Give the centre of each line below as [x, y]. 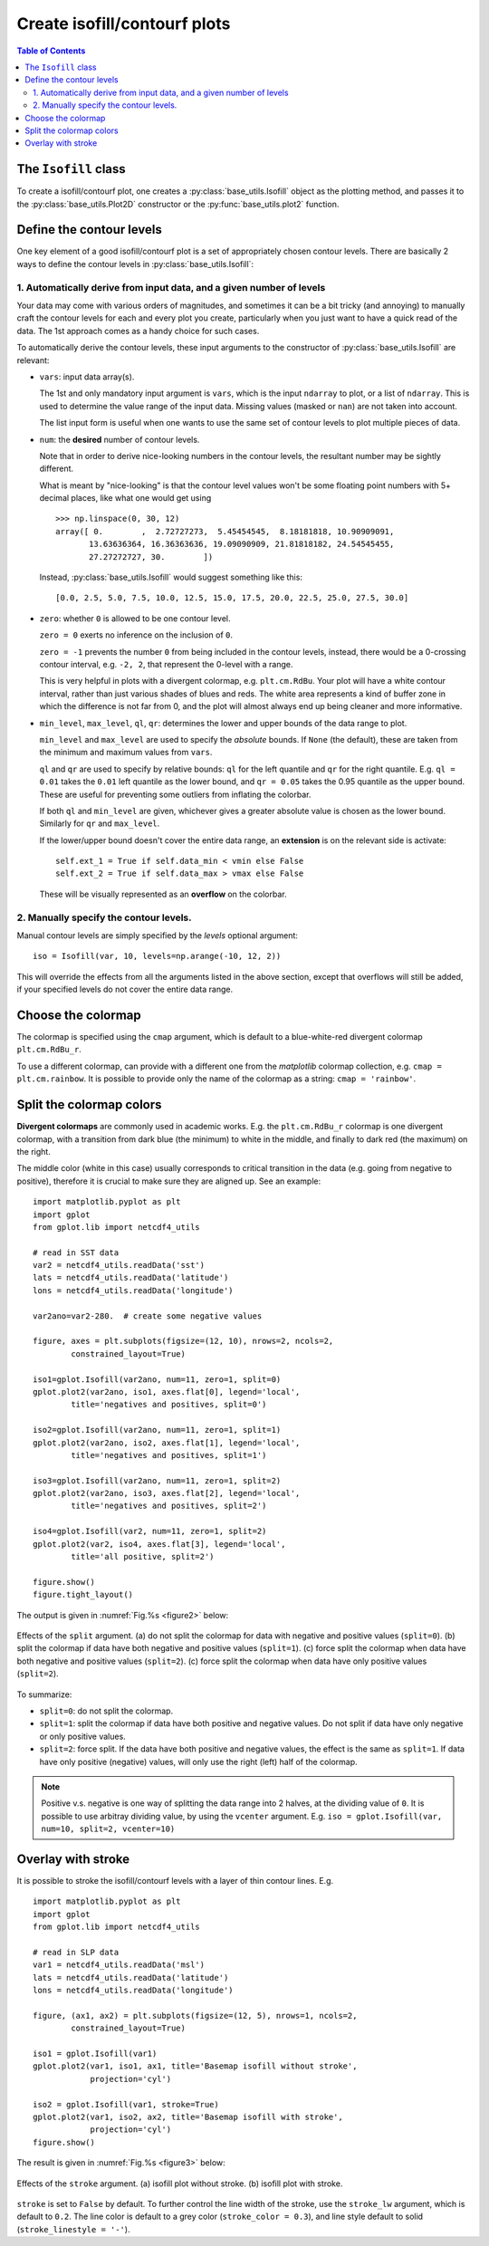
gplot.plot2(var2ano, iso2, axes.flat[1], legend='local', [167, 1443]
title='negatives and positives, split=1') [169, 1455]
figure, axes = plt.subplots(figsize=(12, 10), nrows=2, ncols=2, [183, 1341]
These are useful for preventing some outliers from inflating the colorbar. [175, 794]
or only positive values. [82, 1736]
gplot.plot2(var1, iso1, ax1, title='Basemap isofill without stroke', [195, 2066]
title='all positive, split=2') [143, 1557]
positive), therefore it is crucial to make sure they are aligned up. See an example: [169, 1181]
